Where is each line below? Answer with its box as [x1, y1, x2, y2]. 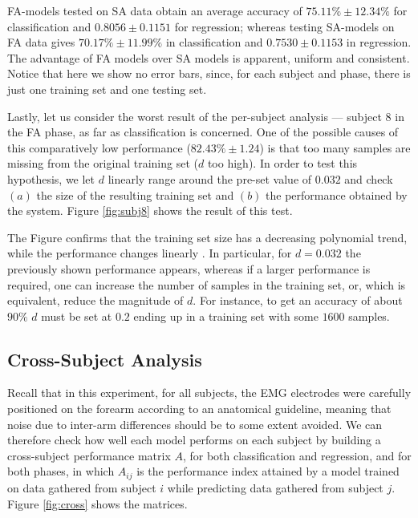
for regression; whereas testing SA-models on [174, 18, 395, 34]
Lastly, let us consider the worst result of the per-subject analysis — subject [7, 107, 382, 124]
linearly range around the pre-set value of [108, 170, 312, 187]
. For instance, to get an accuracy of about [193, 292, 403, 309]
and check [344, 170, 393, 187]
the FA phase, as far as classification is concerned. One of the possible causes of [7, 123, 399, 140]
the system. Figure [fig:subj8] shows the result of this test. [7, 202, 293, 219]
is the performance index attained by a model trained [136, 463, 400, 480]
